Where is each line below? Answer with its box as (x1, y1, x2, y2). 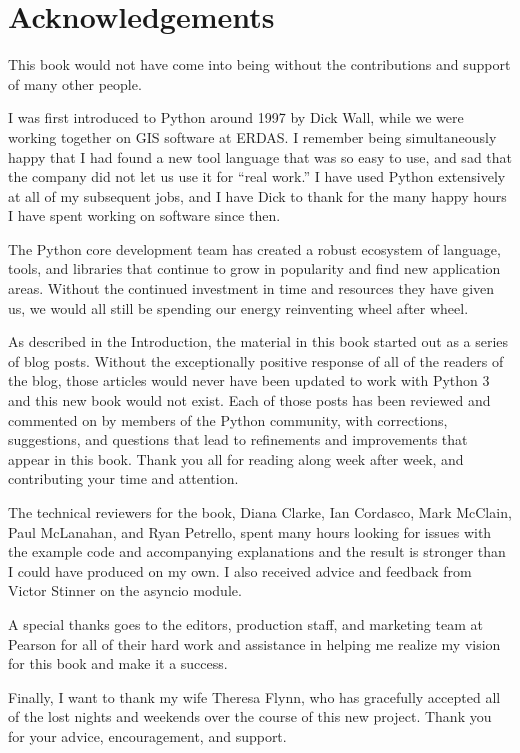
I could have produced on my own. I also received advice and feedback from (8, 560, 472, 581)
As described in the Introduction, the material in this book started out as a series (8, 331, 509, 352)
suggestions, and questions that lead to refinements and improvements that (8, 429, 468, 450)
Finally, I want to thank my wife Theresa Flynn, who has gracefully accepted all (8, 686, 501, 707)
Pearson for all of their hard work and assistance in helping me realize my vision (8, 633, 501, 654)
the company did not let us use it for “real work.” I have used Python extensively (8, 166, 506, 187)
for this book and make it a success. (8, 653, 228, 674)
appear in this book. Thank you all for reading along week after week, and (8, 448, 464, 469)
